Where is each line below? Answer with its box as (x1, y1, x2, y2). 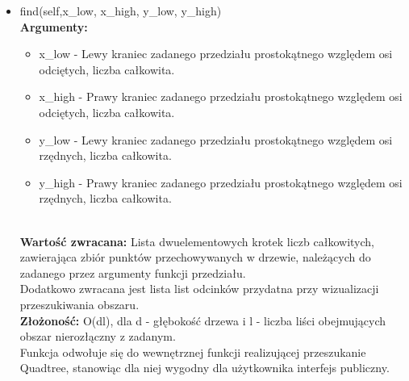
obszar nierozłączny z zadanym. (19, 328, 176, 345)
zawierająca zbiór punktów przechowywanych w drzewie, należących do (19, 249, 371, 266)
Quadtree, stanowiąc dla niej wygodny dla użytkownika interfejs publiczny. (19, 359, 390, 376)
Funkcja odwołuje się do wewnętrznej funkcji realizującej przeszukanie (19, 343, 366, 360)
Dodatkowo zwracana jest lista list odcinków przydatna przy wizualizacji (19, 280, 379, 297)
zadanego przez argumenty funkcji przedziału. (19, 264, 246, 281)
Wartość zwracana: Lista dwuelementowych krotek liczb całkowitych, (19, 232, 374, 249)
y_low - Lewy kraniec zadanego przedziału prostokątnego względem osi (39, 131, 393, 148)
